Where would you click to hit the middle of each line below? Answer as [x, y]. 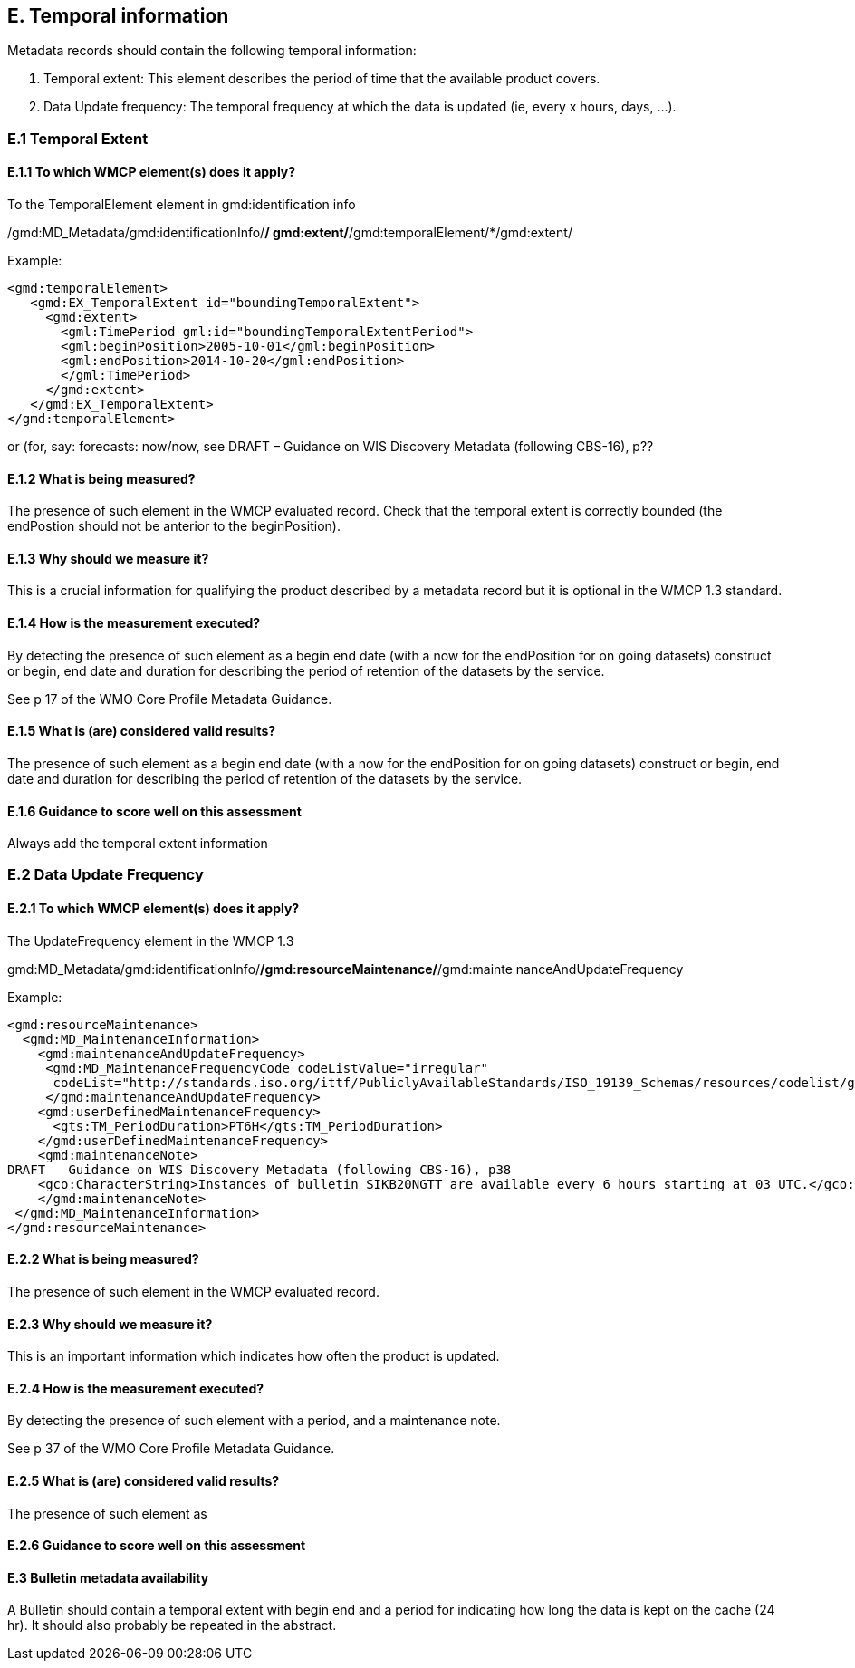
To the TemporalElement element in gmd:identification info [182, 205]
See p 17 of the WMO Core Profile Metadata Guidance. [170, 699]
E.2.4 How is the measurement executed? [136, 1388]
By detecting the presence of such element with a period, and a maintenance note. [254, 1421]
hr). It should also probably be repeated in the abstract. [172, 1625]
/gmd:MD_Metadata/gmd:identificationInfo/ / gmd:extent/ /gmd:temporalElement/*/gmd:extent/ [290, 233]
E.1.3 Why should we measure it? [108, 558]
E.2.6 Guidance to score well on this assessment [157, 1546]
